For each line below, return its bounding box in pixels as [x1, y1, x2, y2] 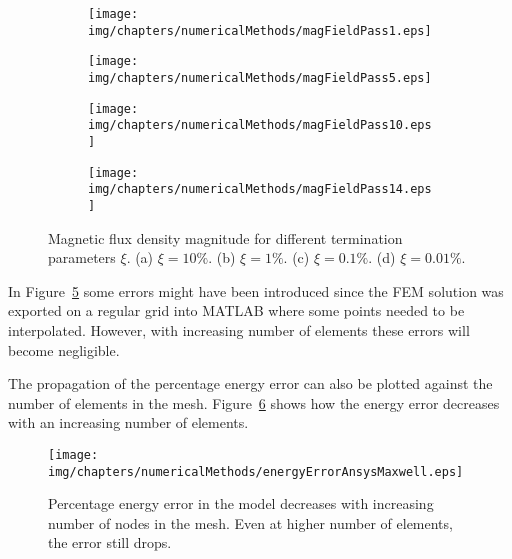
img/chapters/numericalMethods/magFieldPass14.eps [88, 182, 432, 197]
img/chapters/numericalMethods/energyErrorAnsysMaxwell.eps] [48, 464, 464, 479]
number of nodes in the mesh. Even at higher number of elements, [48, 512, 453, 533]
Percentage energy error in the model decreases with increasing [48, 493, 434, 514]
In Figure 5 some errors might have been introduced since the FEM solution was [8, 280, 504, 301]
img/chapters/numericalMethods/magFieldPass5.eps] [88, 70, 432, 85]
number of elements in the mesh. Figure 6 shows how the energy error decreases [8, 392, 500, 413]
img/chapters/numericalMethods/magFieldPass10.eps [88, 118, 432, 133]
